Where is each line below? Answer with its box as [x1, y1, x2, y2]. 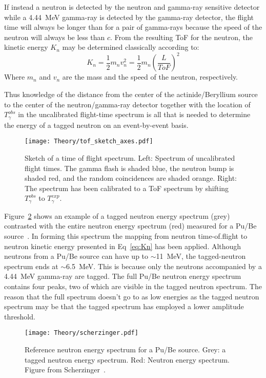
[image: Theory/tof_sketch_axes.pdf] [25, 138, 153, 145]
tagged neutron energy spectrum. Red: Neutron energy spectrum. [25, 354, 230, 365]
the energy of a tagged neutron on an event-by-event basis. [4, 119, 189, 130]
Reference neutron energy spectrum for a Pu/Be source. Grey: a [25, 344, 226, 354]
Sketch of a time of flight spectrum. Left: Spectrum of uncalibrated [25, 152, 235, 163]
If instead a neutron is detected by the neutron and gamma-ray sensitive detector [4, 2, 260, 12]
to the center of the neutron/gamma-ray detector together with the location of [4, 99, 251, 109]
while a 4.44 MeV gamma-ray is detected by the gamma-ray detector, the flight [4, 11, 254, 22]
